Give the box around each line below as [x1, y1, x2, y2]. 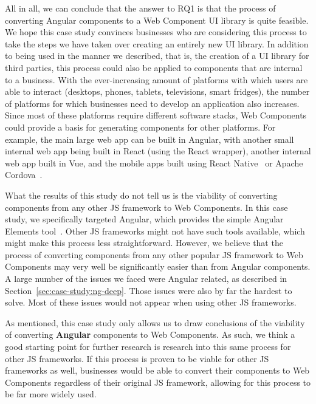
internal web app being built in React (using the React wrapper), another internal [5, 145, 311, 157]
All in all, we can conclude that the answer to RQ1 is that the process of [5, 2, 276, 14]
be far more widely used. [5, 388, 97, 400]
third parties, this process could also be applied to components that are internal [5, 61, 303, 74]
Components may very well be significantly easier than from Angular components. [5, 260, 311, 273]
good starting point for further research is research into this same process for [5, 340, 291, 353]
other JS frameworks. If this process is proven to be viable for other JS [5, 352, 269, 365]
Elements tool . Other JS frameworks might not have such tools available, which [5, 224, 305, 237]
